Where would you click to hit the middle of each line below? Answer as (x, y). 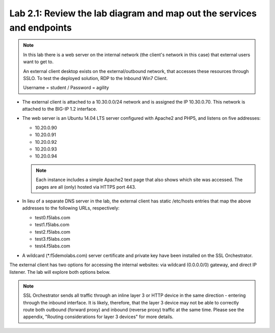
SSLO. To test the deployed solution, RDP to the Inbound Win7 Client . (95, 78)
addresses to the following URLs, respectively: (71, 208)
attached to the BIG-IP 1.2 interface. (60, 109)
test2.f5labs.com (53, 232)
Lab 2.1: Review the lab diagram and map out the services (133, 13)
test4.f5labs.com (53, 246)
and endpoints (41, 28)
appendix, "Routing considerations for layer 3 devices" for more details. (98, 317)
